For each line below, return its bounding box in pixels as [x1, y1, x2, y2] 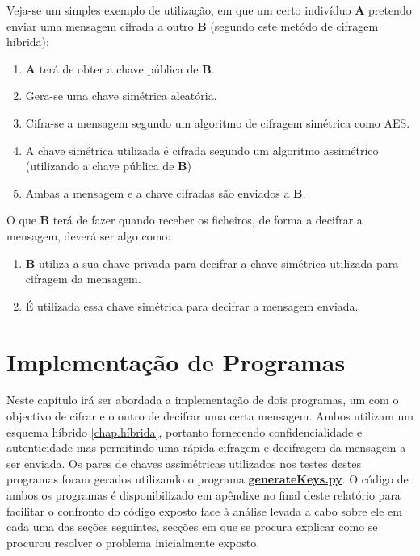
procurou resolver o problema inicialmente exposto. [6, 533, 260, 550]
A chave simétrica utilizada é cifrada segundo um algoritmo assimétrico [25, 141, 379, 158]
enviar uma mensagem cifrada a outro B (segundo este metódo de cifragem [6, 17, 379, 34]
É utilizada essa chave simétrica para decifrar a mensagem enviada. [25, 297, 359, 314]
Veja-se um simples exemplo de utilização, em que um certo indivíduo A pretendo [6, 2, 412, 18]
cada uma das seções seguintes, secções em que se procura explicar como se [6, 518, 378, 535]
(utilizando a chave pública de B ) [25, 157, 191, 174]
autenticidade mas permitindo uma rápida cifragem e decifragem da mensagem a [6, 439, 406, 456]
